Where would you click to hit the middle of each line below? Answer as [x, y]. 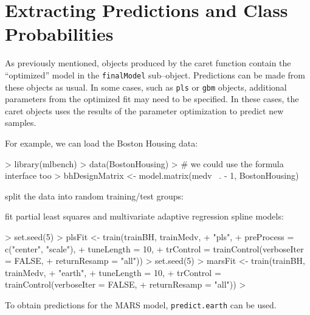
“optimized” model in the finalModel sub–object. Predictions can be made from [155, 74]
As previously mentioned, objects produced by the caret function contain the [148, 63]
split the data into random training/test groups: [94, 196]
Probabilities [59, 34]
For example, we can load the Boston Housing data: [102, 143]
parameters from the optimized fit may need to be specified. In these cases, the [152, 99]
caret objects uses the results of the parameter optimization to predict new [144, 110]
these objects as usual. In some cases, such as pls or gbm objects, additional [146, 87]
